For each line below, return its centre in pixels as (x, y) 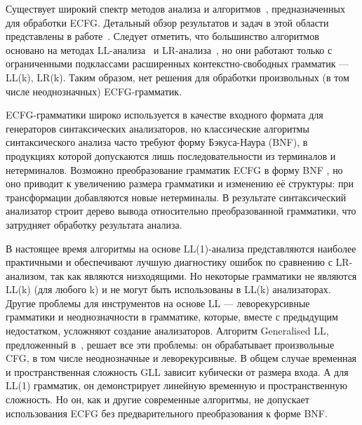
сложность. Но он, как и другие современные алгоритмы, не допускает (157, 399)
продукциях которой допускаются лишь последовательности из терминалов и (171, 155)
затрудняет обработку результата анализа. (94, 224)
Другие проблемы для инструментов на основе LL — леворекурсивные (158, 303)
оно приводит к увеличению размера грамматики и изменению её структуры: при (180, 183)
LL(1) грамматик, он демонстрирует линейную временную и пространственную (176, 385)
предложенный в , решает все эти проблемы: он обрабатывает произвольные (170, 344)
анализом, (27, 275)
